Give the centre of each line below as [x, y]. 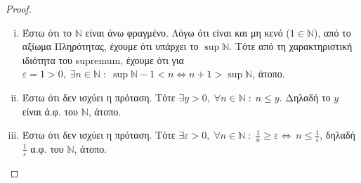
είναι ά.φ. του [50, 111]
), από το [332, 32]
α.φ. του [47, 148]
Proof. [19, 8]
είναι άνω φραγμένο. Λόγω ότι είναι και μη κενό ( [188, 32]
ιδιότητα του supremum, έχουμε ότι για [103, 59]
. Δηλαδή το [305, 97]
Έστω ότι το [47, 32]
